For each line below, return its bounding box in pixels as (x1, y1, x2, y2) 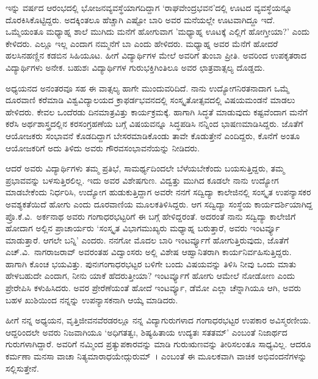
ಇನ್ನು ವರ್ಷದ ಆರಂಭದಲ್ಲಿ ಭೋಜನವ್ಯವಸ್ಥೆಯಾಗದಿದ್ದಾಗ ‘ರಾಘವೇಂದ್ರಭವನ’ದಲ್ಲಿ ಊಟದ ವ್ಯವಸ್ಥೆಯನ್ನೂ (5, 1, 292, 13)
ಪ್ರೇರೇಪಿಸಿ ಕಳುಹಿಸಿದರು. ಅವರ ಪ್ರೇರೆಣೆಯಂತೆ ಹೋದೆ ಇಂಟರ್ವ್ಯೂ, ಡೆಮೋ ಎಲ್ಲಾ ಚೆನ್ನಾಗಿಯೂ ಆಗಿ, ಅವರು (5, 281, 302, 294)
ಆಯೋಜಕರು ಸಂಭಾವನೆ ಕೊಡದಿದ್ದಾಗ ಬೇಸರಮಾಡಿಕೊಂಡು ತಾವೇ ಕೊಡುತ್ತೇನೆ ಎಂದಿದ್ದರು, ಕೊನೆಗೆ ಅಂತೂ (5, 129, 300, 142)
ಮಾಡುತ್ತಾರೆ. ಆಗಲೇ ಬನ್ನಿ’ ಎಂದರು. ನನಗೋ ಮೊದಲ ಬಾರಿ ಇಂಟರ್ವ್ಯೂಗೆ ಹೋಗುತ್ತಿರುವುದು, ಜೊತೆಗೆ (5, 233, 289, 246)
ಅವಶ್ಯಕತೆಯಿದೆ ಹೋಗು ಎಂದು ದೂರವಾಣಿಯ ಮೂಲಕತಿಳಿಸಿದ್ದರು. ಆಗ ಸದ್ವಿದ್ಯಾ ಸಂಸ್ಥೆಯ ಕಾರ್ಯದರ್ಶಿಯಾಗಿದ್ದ (5, 197, 313, 210)
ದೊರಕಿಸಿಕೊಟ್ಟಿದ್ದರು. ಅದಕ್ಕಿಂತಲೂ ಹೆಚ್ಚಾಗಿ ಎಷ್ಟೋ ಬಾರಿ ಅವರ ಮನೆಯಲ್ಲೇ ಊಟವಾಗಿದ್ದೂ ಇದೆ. (5, 13, 275, 26)
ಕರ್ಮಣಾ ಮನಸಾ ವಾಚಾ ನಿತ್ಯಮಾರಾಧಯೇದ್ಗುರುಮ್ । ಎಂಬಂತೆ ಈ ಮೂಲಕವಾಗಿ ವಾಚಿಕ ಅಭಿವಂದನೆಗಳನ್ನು (5, 350, 307, 363)
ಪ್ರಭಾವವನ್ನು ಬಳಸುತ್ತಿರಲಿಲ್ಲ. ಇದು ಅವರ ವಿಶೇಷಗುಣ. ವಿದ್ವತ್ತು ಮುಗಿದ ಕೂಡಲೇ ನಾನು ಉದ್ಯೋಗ (5, 173, 279, 186)
